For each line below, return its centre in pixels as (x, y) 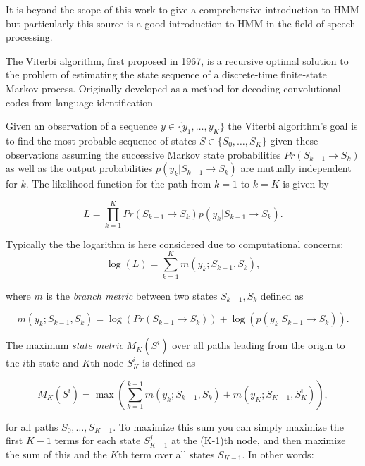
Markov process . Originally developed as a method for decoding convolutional (173, 88)
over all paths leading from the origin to (259, 345)
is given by (306, 184)
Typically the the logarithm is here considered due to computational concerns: (175, 244)
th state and (52, 363)
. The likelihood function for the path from (118, 184)
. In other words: (278, 454)
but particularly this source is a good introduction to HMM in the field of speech (181, 23)
